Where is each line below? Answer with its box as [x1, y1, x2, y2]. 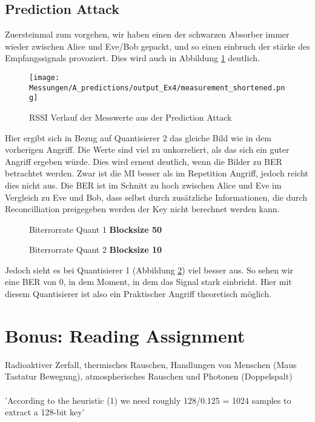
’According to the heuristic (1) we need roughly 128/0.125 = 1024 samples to [5, 394, 291, 406]
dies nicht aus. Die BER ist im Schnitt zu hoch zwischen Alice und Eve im [5, 178, 282, 191]
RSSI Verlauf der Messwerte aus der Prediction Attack [29, 110, 232, 123]
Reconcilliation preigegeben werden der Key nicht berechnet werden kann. [5, 203, 280, 215]
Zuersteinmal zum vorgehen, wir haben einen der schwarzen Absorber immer [5, 28, 290, 41]
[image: [29, 73, 60, 82]
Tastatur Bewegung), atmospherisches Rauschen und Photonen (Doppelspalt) [5, 370, 293, 383]
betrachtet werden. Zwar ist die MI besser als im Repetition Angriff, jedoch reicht [5, 167, 308, 179]
